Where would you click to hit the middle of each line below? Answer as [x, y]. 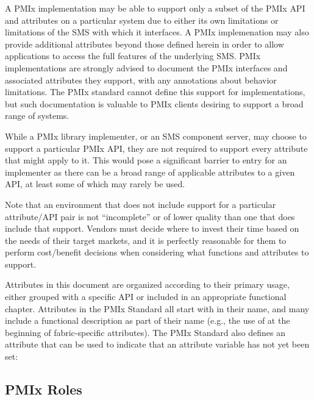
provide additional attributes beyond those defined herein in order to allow [145, 44]
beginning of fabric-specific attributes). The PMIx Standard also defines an [145, 332]
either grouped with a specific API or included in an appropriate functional [146, 297]
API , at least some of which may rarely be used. [95, 184]
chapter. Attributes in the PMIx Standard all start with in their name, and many [157, 308]
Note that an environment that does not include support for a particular [141, 204]
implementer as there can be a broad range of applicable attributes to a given [150, 172]
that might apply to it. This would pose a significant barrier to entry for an [146, 160]
